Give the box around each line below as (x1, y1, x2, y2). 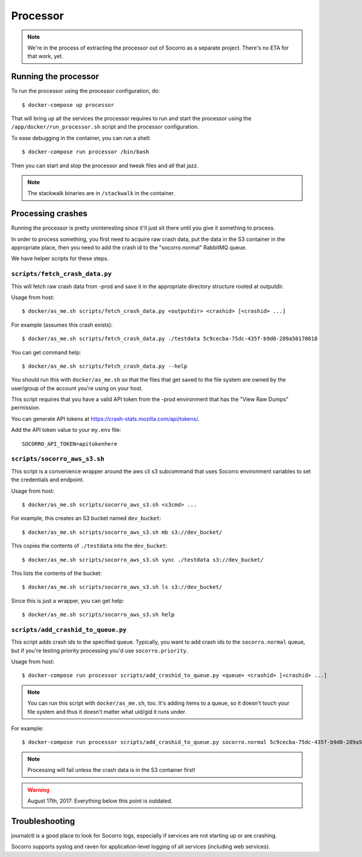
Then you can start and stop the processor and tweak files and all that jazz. (11, 162, 198, 169)
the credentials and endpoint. (11, 476, 84, 483)
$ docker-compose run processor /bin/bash (22, 149, 150, 155)
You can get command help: (11, 348, 81, 356)
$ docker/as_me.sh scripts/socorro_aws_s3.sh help (22, 611, 175, 618)
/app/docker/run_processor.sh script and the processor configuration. (11, 123, 199, 130)
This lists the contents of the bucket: (11, 570, 102, 577)
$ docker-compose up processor (22, 101, 115, 108)
